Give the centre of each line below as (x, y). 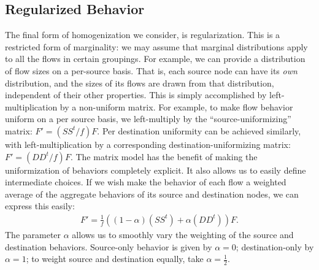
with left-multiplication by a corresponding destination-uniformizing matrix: (148, 144)
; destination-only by (275, 246)
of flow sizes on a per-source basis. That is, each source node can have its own (151, 70)
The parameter (33, 234)
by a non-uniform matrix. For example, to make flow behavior (176, 106)
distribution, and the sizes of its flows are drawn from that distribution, (140, 83)
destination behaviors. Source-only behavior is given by (109, 246)
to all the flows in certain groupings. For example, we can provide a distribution (155, 59)
